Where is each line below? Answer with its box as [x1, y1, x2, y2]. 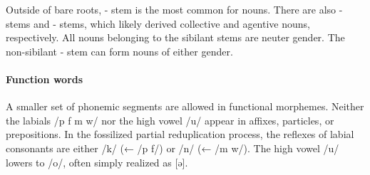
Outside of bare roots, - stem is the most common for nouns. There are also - [6, 2, 343, 16]
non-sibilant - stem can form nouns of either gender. [6, 43, 233, 58]
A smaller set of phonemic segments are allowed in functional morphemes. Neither [6, 99, 364, 114]
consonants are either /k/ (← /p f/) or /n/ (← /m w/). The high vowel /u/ [6, 140, 339, 155]
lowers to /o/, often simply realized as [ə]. [6, 154, 188, 169]
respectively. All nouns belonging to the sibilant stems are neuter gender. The [6, 30, 345, 45]
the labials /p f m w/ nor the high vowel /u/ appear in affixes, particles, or [6, 112, 334, 127]
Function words [6, 71, 83, 86]
